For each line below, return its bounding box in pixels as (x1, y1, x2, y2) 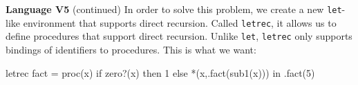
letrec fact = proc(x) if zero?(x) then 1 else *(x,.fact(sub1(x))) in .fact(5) (6, 65, 315, 80)
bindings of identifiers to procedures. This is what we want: (6, 42, 256, 56)
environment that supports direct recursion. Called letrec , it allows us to (23, 15, 337, 29)
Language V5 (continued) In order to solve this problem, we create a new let (6, 2, 342, 16)
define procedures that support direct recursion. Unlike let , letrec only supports (6, 29, 352, 43)
